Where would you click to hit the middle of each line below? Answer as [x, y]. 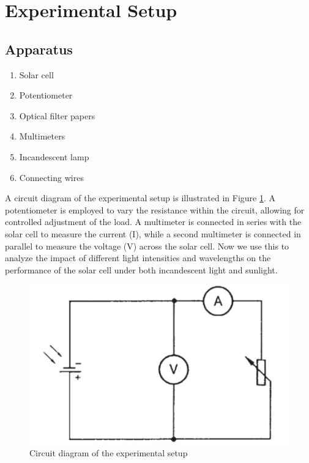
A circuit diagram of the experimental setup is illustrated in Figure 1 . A [140, 198]
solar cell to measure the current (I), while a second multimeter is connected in [153, 233]
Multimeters [42, 136]
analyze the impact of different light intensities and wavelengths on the [138, 258]
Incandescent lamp [54, 156]
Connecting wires [51, 177]
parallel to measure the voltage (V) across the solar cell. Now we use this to [147, 246]
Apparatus [39, 49]
